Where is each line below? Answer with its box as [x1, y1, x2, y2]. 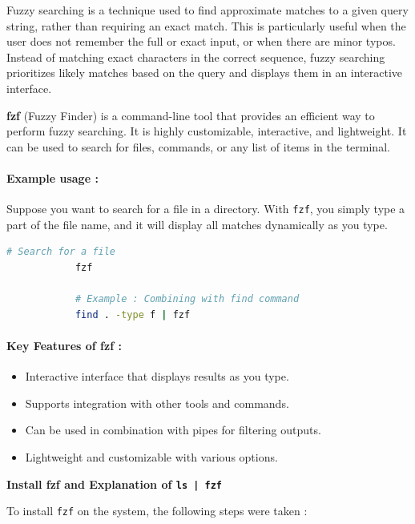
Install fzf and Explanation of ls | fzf [6, 475, 222, 492]
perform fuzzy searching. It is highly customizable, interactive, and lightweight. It [6, 123, 407, 139]
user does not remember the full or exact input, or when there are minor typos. [6, 33, 396, 50]
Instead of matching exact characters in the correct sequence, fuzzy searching [6, 48, 385, 65]
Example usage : [6, 169, 99, 186]
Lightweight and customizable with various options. [25, 448, 278, 465]
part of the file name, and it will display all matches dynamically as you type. [6, 216, 388, 232]
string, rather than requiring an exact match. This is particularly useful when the [6, 17, 406, 34]
